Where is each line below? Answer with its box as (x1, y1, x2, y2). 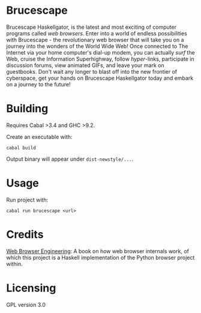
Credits (6, 228, 44, 241)
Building (6, 102, 49, 116)
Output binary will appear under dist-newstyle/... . (6, 155, 134, 162)
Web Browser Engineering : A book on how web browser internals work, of (6, 247, 189, 255)
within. (6, 260, 23, 267)
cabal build (6, 145, 36, 151)
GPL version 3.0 (6, 301, 46, 308)
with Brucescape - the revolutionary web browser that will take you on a (6, 36, 184, 43)
